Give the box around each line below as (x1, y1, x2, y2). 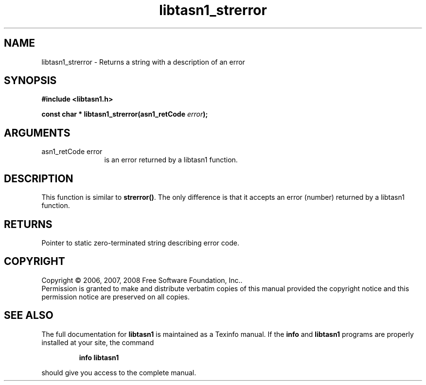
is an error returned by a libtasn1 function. (104, 156, 238, 164)
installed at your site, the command (41, 338, 154, 347)
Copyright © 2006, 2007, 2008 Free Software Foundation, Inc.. (41, 276, 243, 284)
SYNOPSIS (4, 74, 57, 87)
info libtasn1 (79, 353, 119, 362)
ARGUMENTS (4, 126, 71, 139)
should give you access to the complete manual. (41, 368, 196, 377)
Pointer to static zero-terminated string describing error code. (41, 238, 239, 247)
